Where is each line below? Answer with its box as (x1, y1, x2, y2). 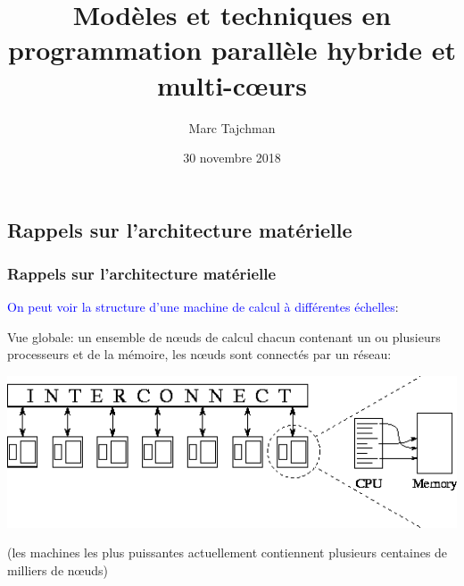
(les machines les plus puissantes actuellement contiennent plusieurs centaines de (7, 543, 448, 562)
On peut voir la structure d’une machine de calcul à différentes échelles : (7, 297, 399, 316)
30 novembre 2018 (183, 148, 281, 167)
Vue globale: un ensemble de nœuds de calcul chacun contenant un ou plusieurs (7, 327, 441, 346)
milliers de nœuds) (7, 560, 108, 579)
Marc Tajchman (188, 118, 276, 137)
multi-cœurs (156, 66, 308, 103)
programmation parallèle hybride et (8, 31, 456, 68)
